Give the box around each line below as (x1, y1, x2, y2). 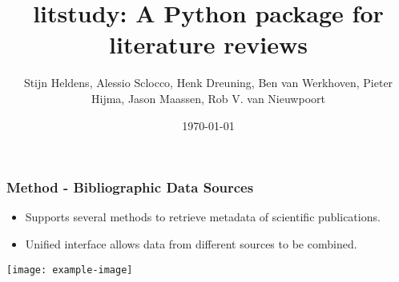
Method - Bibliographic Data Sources (6, 177, 254, 197)
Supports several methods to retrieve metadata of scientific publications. (25, 209, 381, 225)
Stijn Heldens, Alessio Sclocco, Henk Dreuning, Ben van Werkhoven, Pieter (23, 74, 393, 91)
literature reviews (109, 28, 308, 61)
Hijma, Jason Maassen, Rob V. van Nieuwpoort (91, 89, 325, 106)
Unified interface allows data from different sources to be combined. (25, 235, 357, 252)
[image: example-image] (6, 264, 133, 276)
